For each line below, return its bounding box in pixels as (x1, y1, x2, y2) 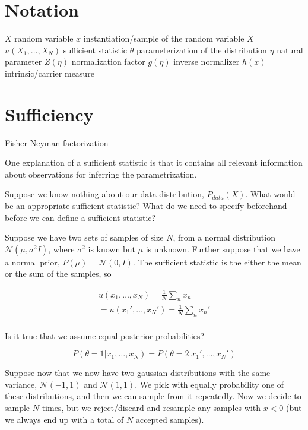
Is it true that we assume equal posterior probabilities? (5, 329, 205, 342)
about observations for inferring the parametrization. (5, 167, 197, 180)
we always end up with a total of (5, 413, 124, 425)
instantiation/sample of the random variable (83, 32, 245, 45)
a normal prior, (5, 255, 60, 268)
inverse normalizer (173, 55, 240, 68)
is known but (88, 242, 135, 255)
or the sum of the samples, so (5, 267, 112, 280)
